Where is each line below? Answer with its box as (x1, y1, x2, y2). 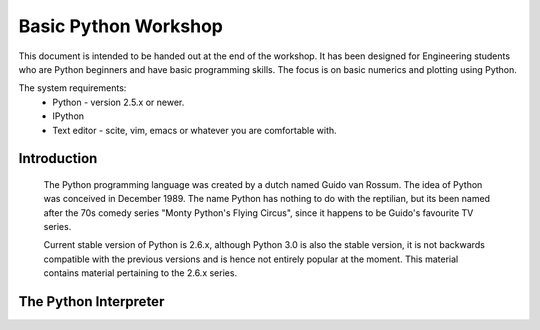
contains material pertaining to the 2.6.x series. (43, 267, 238, 279)
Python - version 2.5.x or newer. (52, 96, 185, 108)
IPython (52, 110, 85, 122)
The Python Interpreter (18, 293, 165, 310)
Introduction (18, 150, 98, 167)
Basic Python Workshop (18, 15, 224, 37)
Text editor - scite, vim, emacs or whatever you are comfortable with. (52, 124, 337, 136)
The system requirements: (18, 82, 127, 94)
